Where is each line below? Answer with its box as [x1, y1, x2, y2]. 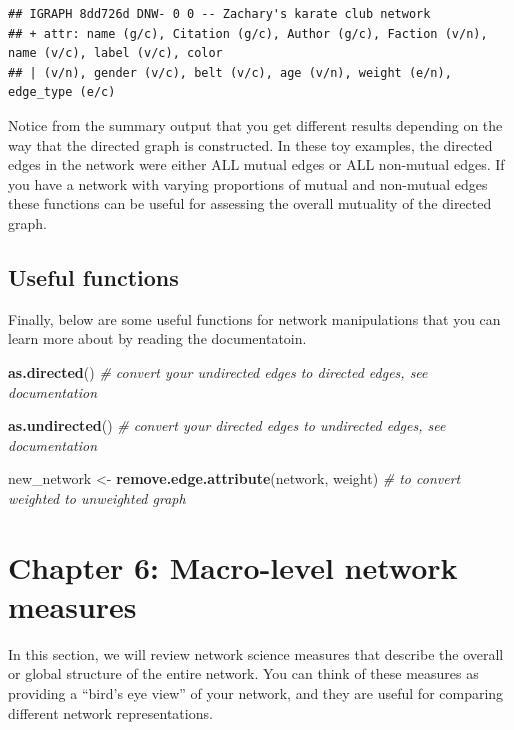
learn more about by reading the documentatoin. [8, 328, 307, 349]
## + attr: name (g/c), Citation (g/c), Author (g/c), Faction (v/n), [8, 26, 488, 41]
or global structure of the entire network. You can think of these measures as [8, 663, 479, 684]
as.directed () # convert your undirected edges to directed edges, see [8, 361, 428, 382]
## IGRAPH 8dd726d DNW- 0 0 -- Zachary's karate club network [8, 7, 431, 21]
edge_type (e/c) [8, 85, 116, 100]
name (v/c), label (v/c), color [8, 46, 223, 61]
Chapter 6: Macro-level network [8, 546, 458, 587]
